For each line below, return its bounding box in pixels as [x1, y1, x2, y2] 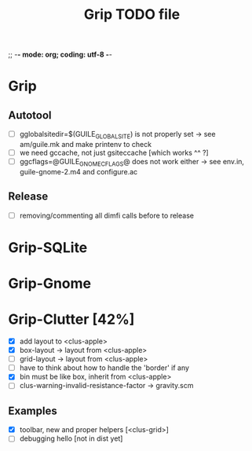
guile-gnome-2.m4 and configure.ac [19, 167, 138, 176]
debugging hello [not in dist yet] [19, 434, 123, 443]
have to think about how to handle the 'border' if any [19, 363, 190, 372]
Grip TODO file [83, 5, 181, 24]
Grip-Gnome [8, 275, 92, 292]
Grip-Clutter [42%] [8, 310, 135, 328]
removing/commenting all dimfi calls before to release [19, 211, 195, 220]
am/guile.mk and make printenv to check [19, 139, 152, 148]
